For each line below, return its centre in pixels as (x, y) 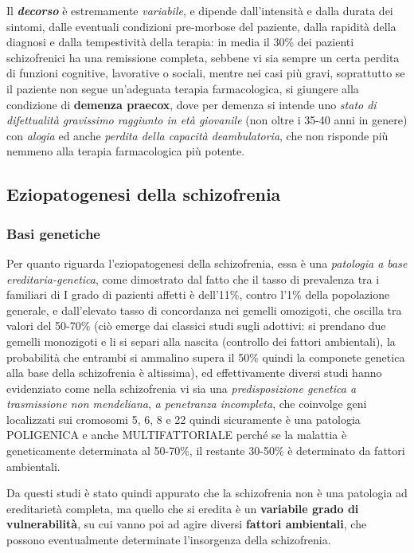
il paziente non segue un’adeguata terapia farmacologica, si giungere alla (183, 88)
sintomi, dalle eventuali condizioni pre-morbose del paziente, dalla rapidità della (201, 26)
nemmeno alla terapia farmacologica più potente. (126, 151)
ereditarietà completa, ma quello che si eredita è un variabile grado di (183, 508)
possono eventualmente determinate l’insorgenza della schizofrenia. (169, 540)
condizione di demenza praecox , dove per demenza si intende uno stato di (191, 104)
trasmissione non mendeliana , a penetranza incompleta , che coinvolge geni (187, 404)
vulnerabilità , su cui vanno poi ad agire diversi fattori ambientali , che (187, 524)
